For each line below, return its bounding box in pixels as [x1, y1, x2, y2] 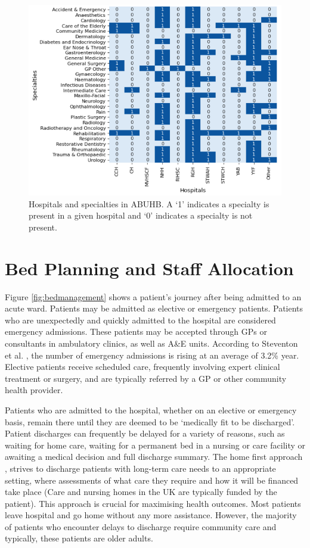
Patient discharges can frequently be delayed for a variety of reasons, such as [5, 427, 285, 440]
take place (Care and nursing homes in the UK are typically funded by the [5, 485, 277, 498]
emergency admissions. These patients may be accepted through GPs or [5, 325, 267, 338]
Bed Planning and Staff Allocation [5, 256, 294, 280]
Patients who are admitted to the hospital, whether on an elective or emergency [5, 403, 297, 416]
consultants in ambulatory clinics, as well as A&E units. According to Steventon [5, 337, 298, 349]
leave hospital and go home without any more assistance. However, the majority [5, 509, 297, 521]
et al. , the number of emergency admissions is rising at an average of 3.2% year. [5, 348, 299, 361]
